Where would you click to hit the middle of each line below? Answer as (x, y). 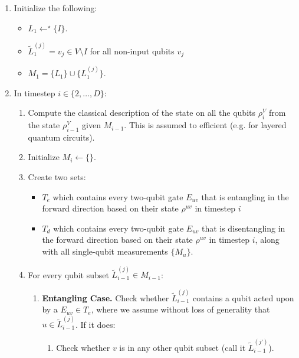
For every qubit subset (68, 274)
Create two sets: (57, 177)
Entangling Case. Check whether (106, 297)
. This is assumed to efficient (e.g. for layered (205, 125)
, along (267, 240)
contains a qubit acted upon (244, 297)
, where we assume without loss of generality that (180, 309)
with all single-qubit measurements (105, 251)
